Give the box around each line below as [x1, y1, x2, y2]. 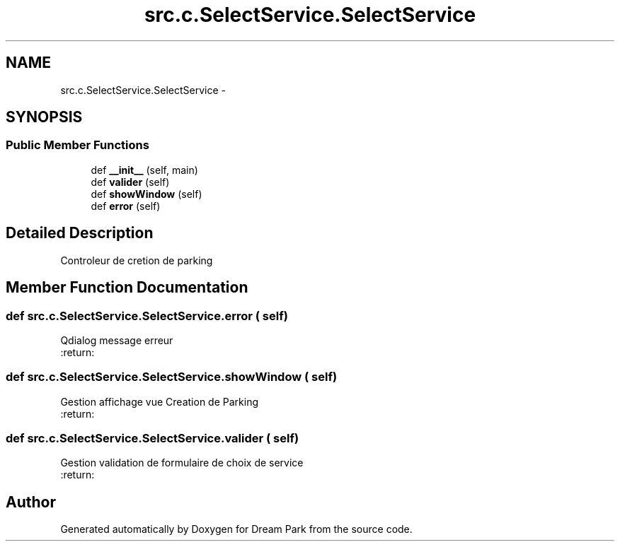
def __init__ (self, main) [91, 163, 198, 176]
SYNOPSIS [6, 108, 83, 127]
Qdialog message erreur [60, 334, 173, 346]
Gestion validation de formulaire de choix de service [60, 457, 304, 469]
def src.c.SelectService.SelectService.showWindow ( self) [6, 370, 338, 384]
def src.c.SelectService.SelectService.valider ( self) [6, 431, 299, 445]
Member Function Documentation [6, 278, 248, 297]
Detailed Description [6, 224, 154, 242]
